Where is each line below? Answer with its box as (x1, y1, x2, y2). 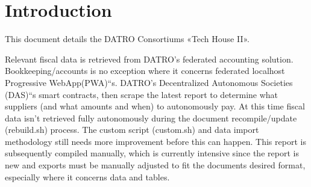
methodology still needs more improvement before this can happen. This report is (5, 135, 306, 147)
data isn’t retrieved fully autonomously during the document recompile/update (5, 111, 297, 124)
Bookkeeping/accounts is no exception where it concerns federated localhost (5, 64, 285, 77)
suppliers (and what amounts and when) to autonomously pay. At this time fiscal (5, 100, 305, 112)
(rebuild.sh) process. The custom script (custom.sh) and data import (5, 123, 259, 136)
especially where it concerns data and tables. (5, 170, 170, 183)
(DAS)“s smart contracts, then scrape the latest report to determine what (5, 88, 278, 100)
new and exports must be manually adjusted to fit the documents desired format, (5, 159, 306, 171)
